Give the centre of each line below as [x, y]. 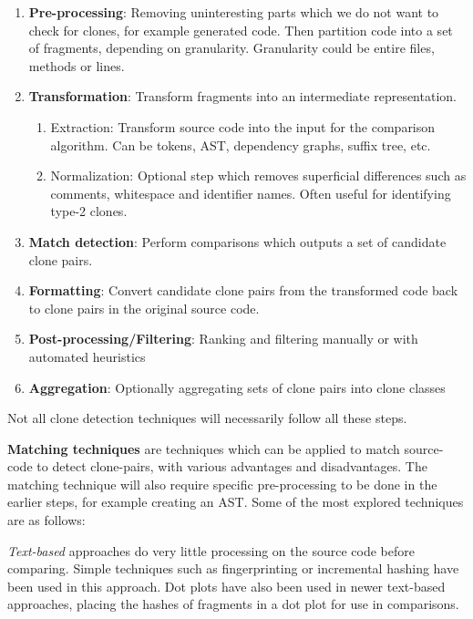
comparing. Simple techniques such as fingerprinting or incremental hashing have [233, 568]
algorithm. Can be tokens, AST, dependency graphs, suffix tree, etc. [241, 144]
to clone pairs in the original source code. [144, 308]
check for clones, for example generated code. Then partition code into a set [241, 30]
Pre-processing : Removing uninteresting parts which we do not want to [234, 12]
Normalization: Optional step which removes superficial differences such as [258, 175]
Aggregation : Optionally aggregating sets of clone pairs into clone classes [237, 387]
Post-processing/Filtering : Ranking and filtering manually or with [223, 339]
